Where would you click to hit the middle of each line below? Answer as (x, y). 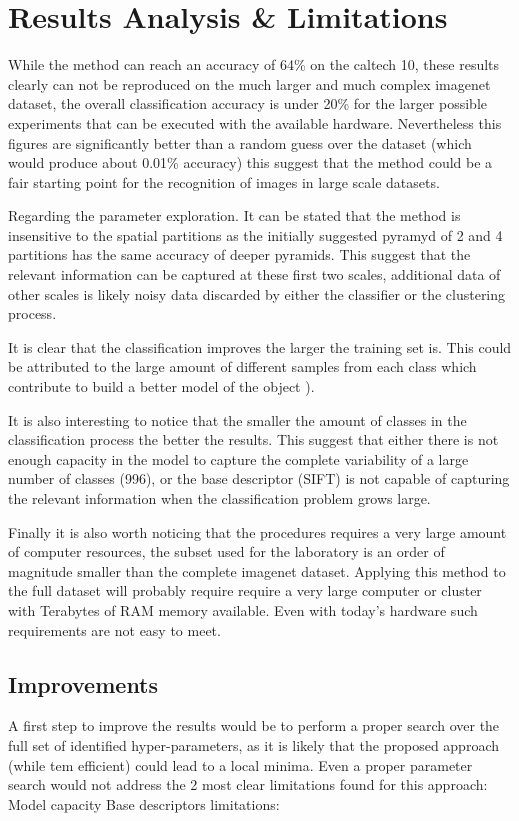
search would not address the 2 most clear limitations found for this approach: (248, 784)
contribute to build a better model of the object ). (161, 386)
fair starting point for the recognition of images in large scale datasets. (224, 181)
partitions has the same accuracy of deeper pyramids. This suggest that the (239, 254)
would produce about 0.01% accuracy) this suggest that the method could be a (250, 162)
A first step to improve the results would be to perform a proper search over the (254, 725)
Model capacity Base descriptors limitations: (144, 803)
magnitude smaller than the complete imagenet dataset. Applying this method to (257, 570)
